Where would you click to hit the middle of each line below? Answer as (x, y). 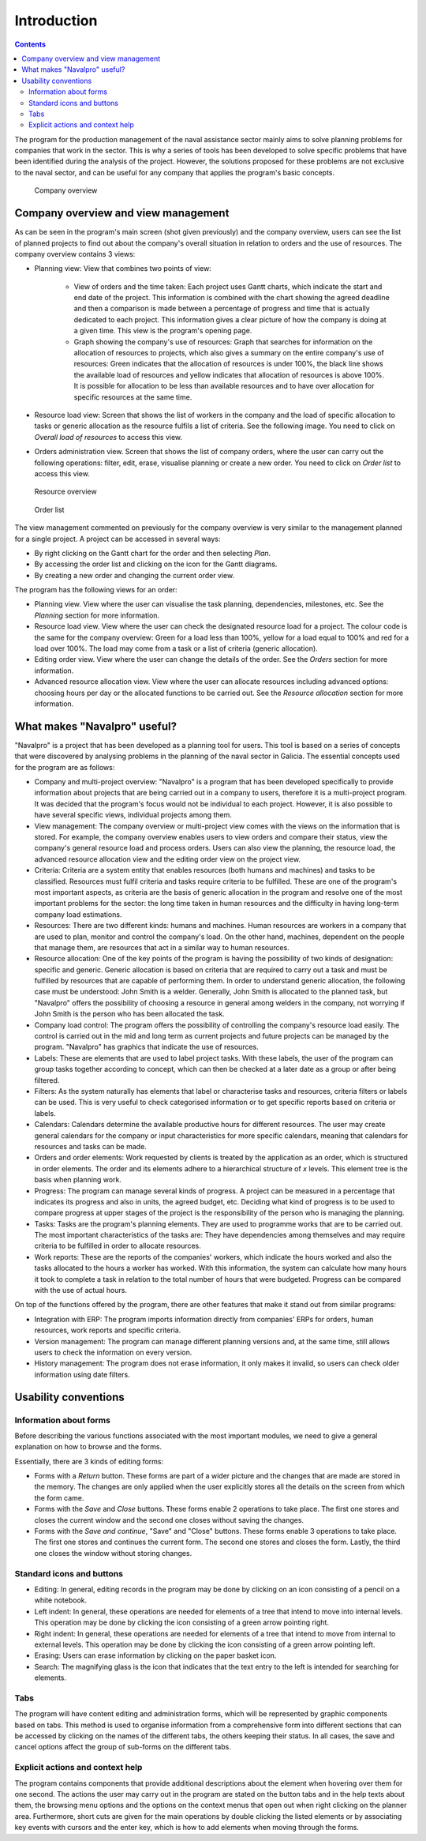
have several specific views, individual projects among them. (133, 815)
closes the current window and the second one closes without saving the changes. (169, 1520)
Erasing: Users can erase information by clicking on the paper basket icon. (155, 1655)
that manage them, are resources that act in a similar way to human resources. (162, 947)
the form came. (59, 1497)
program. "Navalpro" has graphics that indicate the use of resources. (147, 1047)
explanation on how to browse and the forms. (88, 1447)
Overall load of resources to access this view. (108, 437)
